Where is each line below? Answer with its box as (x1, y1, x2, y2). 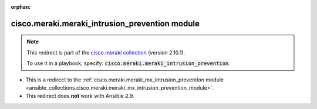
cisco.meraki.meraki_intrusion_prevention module (11, 18, 200, 29)
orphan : (11, 4, 31, 10)
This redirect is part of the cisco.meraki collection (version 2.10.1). (26, 49, 186, 56)
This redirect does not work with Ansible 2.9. (25, 93, 134, 100)
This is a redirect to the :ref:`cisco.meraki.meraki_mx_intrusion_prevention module (25, 76, 224, 83)
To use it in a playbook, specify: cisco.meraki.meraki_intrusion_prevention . (26, 60, 230, 67)
